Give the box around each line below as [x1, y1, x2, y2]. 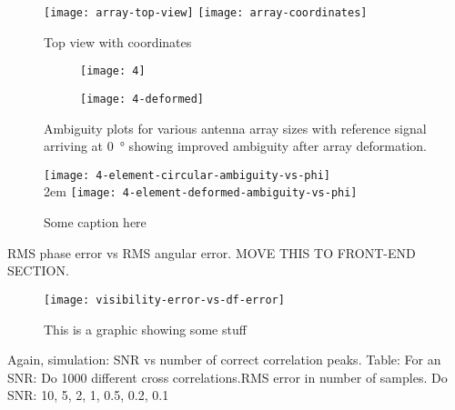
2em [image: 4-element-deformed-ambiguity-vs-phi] [44, 182, 358, 201]
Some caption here [44, 213, 147, 232]
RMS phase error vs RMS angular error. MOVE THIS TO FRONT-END [7, 243, 416, 262]
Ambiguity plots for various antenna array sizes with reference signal [44, 118, 427, 137]
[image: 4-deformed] [80, 92, 205, 105]
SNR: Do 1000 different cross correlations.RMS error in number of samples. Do [7, 367, 448, 386]
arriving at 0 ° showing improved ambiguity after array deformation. [44, 136, 427, 155]
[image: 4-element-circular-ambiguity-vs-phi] [44, 168, 330, 182]
